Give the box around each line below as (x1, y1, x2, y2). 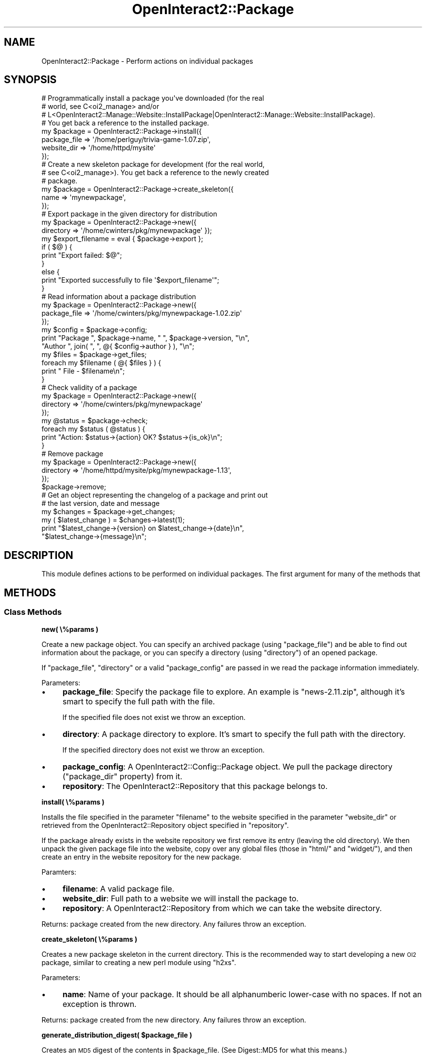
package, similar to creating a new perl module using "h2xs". (41, 958, 236, 967)
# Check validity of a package (41, 383, 137, 392)
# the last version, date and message (41, 499, 160, 508)
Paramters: (41, 867, 76, 876)
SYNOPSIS (4, 73, 57, 86)
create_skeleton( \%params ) (41, 934, 138, 943)
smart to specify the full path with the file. (62, 696, 215, 706)
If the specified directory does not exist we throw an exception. (62, 745, 265, 754)
